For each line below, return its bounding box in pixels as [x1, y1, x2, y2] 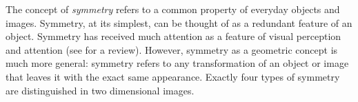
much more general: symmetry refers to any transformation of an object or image [6, 56, 349, 70]
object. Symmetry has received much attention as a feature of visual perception [6, 29, 341, 43]
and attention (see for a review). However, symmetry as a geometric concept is [6, 42, 338, 57]
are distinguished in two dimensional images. [6, 83, 195, 97]
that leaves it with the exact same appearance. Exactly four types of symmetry [6, 69, 340, 83]
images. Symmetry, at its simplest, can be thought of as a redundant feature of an [6, 15, 352, 30]
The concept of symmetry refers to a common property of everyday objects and [6, 2, 340, 16]
